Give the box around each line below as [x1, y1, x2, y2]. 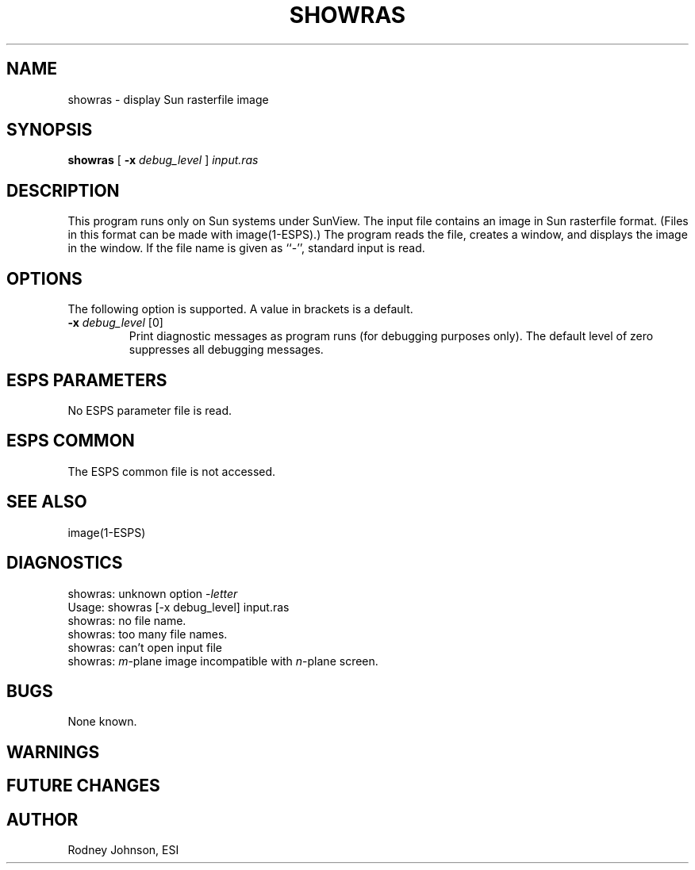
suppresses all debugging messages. [129, 343, 324, 357]
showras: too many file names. [67, 627, 228, 641]
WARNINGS [6, 742, 100, 762]
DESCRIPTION [6, 180, 120, 201]
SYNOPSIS [6, 120, 93, 140]
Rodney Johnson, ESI [67, 843, 179, 857]
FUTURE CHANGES [6, 776, 160, 796]
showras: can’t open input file [67, 640, 223, 654]
